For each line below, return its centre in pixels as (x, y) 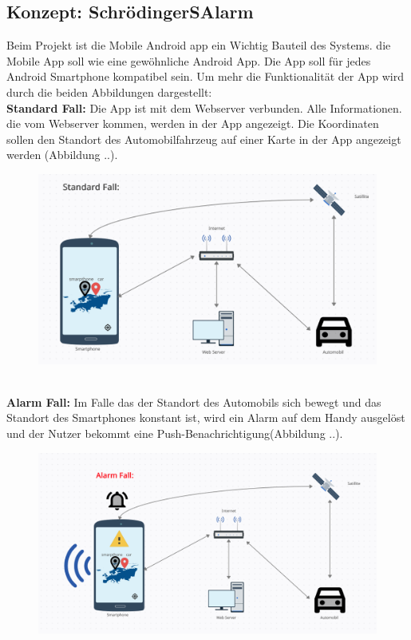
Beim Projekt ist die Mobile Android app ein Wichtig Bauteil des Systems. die (199, 45)
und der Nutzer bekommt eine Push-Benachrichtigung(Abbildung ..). (175, 433)
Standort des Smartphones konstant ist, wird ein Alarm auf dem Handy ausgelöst (206, 417)
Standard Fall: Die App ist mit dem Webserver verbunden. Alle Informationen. (204, 107)
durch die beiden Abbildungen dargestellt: (109, 91)
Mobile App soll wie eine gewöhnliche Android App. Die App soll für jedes (189, 60)
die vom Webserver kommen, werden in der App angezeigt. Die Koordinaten (193, 123)
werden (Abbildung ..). (62, 155)
